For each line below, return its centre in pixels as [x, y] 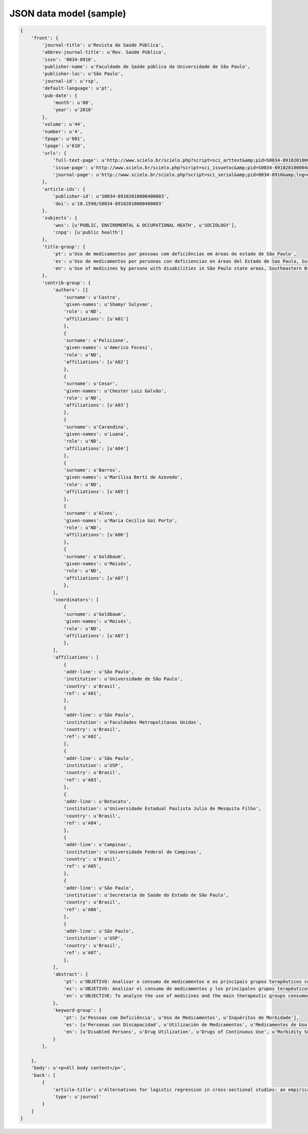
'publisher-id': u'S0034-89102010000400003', [111, 196]
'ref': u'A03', [83, 780]
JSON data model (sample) [68, 13]
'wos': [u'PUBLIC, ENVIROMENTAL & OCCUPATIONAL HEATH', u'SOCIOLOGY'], [145, 225]
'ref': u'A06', [83, 909]
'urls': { [54, 153]
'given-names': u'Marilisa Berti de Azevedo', [123, 477]
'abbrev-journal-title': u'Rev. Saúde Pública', [104, 52]
